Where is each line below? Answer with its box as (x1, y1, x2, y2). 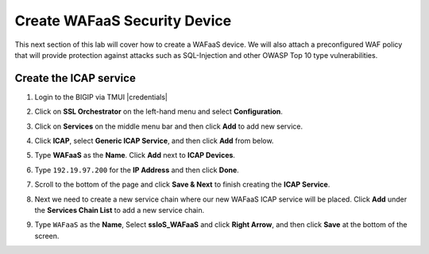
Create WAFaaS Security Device (14, 12, 232, 29)
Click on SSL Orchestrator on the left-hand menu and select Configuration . (34, 107, 284, 117)
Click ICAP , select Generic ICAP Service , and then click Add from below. (34, 136, 274, 146)
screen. (34, 231, 60, 241)
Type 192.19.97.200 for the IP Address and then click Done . (34, 165, 240, 175)
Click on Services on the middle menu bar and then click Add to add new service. (34, 121, 303, 131)
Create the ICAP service (14, 71, 137, 85)
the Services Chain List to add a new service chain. (34, 205, 205, 214)
